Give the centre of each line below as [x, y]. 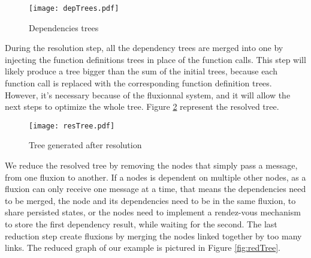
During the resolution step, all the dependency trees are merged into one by [144, 48]
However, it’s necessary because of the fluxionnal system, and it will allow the [148, 94]
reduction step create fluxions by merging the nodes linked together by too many [153, 235]
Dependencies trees [64, 27]
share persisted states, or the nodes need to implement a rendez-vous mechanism [153, 212]
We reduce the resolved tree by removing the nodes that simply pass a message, [151, 165]
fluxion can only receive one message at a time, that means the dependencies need [155, 189]
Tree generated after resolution [85, 145]
